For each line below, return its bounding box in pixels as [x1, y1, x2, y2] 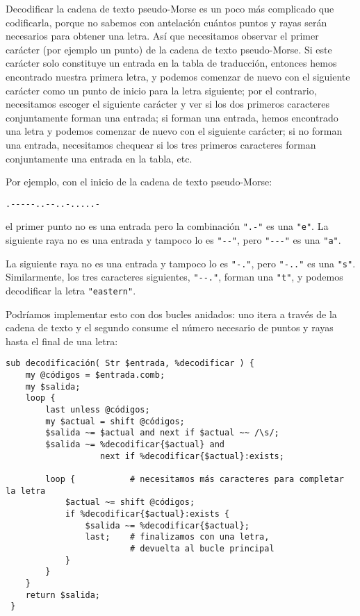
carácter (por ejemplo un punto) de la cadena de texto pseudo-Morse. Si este [6, 42, 332, 56]
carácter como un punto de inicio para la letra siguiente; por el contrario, [6, 83, 317, 97]
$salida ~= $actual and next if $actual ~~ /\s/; [45, 428, 279, 438]
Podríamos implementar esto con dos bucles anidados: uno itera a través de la [6, 306, 337, 321]
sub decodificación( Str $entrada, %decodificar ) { [6, 358, 254, 369]
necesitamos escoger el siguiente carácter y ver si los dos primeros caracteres [6, 97, 329, 111]
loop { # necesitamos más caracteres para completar [45, 474, 344, 484]
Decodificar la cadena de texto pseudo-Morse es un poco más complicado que [6, 1, 334, 15]
